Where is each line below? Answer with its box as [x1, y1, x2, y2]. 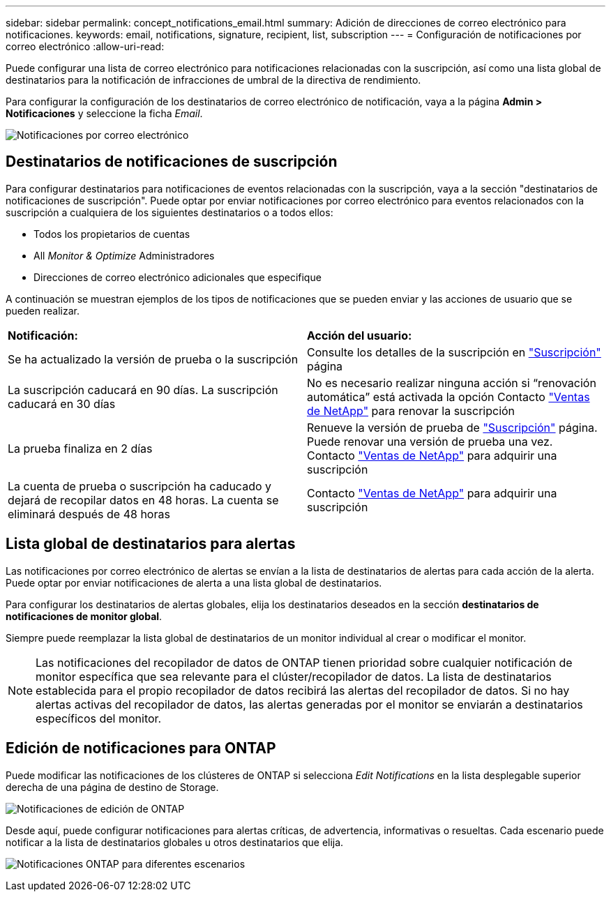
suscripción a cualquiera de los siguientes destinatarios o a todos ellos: [6, 206, 333, 218]
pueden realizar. [6, 304, 80, 317]
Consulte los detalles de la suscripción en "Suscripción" [307, 345, 601, 359]
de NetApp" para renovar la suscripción [307, 403, 515, 418]
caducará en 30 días [8, 396, 116, 411]
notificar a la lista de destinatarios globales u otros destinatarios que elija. [6, 836, 344, 848]
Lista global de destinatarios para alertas [6, 535, 296, 553]
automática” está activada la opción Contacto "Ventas [307, 389, 590, 404]
